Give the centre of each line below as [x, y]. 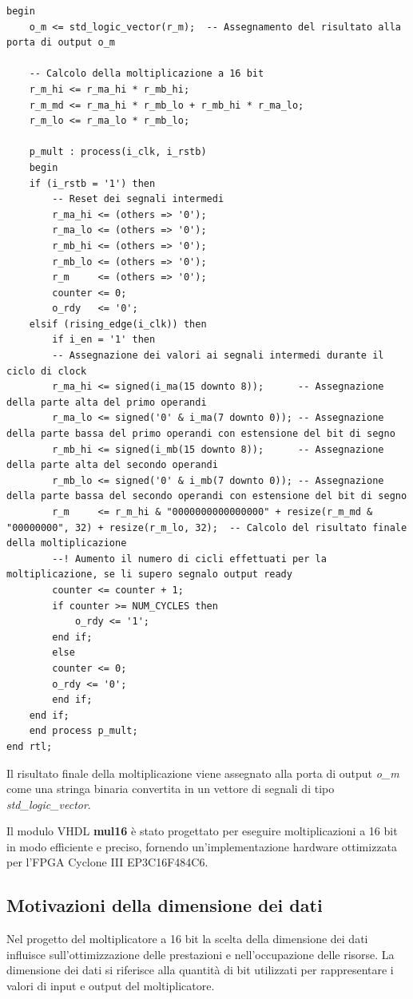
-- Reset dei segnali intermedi [138, 199]
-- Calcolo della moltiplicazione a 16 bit [147, 74]
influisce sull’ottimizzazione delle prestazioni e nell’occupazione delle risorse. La [201, 954]
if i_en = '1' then [104, 340]
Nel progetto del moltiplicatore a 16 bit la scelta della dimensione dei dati [187, 939]
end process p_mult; [83, 731]
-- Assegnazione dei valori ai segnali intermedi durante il [218, 356]
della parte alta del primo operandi [107, 402]
